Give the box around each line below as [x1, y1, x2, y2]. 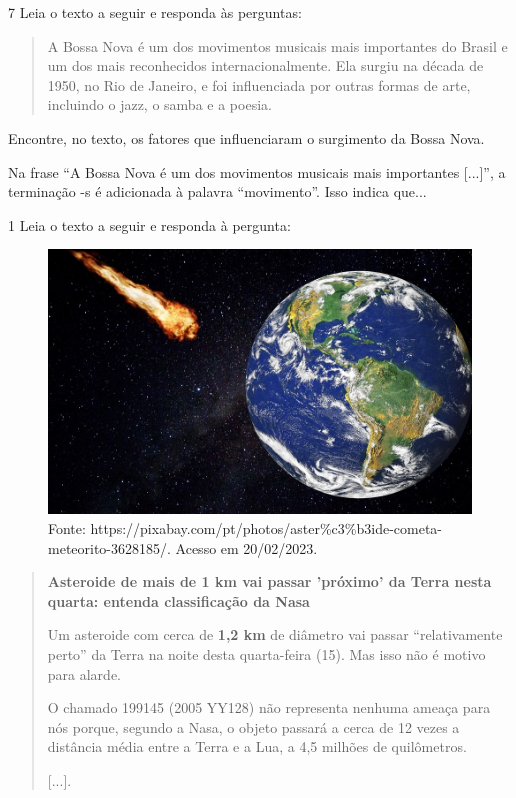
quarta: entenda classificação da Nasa [47, 590, 310, 611]
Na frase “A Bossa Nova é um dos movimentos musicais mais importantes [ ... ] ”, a [8, 161, 506, 182]
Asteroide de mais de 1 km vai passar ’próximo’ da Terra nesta [47, 571, 492, 592]
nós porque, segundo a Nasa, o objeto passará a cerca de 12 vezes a [47, 716, 460, 737]
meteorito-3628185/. [48, 537, 171, 558]
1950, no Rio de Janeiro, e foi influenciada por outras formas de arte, [47, 74, 471, 95]
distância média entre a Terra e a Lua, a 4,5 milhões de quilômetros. [47, 736, 467, 757]
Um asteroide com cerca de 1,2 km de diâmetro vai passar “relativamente [47, 624, 503, 645]
